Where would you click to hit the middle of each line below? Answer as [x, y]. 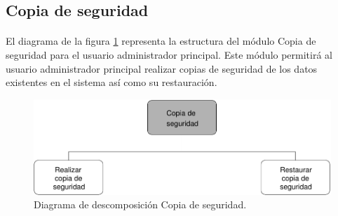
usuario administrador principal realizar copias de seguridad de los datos [162, 68]
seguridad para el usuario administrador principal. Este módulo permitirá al [169, 54]
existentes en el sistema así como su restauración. [111, 82]
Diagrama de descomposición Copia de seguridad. [140, 204]
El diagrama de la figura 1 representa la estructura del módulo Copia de [161, 41]
